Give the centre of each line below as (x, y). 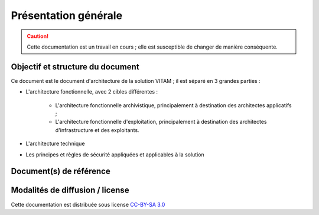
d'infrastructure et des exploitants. (97, 130)
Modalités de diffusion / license (70, 190)
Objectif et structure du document (75, 67)
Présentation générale (67, 15)
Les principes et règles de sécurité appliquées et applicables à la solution (115, 155)
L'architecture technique (55, 144)
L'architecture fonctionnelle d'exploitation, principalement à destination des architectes (161, 122)
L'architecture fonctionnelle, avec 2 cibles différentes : (92, 92)
